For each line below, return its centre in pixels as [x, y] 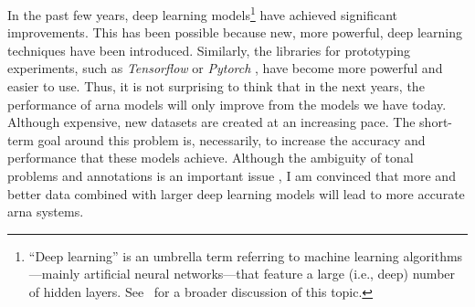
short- [436, 122]
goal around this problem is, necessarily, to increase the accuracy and [232, 139]
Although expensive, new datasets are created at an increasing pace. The [211, 122]
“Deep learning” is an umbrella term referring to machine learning [214, 255]
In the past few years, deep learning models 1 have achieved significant [202, 13]
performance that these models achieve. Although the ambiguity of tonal [211, 158]
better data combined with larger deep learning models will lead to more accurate [236, 193]
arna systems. [46, 212]
